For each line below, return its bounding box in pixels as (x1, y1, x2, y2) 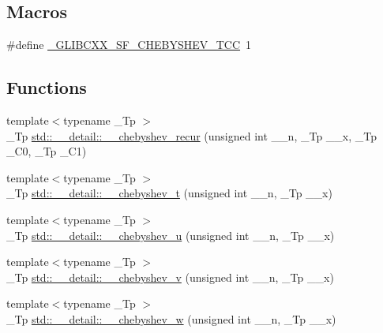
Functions (6, 75, 87, 99)
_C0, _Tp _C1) (6, 143, 87, 159)
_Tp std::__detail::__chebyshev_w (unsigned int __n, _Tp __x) (6, 310, 336, 327)
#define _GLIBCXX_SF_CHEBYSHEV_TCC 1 (6, 36, 252, 53)
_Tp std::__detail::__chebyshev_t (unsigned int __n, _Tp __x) (6, 185, 332, 201)
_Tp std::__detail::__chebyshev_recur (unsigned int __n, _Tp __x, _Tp (6, 127, 377, 144)
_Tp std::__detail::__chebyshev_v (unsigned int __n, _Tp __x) (6, 268, 334, 285)
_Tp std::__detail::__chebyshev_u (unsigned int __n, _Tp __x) (6, 226, 335, 243)
